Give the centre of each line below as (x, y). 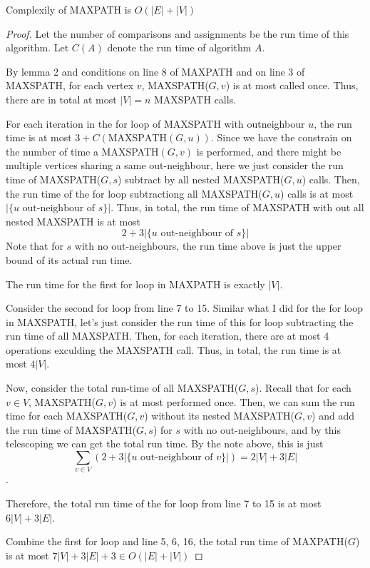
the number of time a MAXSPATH (82, 151)
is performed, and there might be (269, 151)
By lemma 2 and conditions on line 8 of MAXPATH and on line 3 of (155, 71)
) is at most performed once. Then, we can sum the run (234, 401)
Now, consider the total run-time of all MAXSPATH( (122, 388)
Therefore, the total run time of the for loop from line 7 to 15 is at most (164, 503)
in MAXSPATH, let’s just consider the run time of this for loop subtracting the (180, 321)
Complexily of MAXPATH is (69, 9)
